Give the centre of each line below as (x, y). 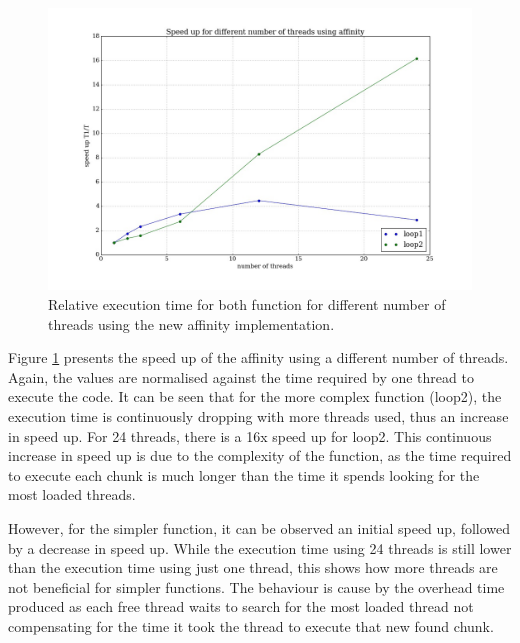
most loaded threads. (72, 494)
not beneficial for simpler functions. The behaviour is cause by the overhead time (256, 586)
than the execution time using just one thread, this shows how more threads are (253, 567)
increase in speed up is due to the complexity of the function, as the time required (260, 455)
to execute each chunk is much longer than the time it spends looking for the (244, 474)
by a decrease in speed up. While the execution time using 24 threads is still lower (260, 547)
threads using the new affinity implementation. (191, 323)
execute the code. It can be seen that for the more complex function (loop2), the (255, 396)
